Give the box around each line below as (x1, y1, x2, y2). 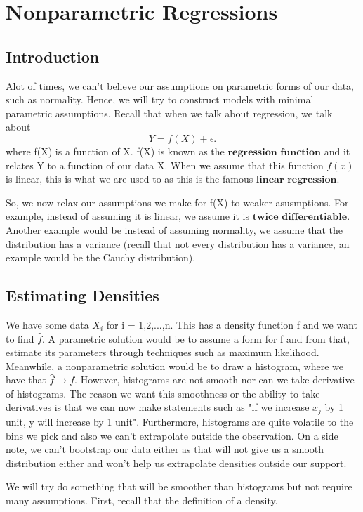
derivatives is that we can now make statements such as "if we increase (6, 400, 310, 414)
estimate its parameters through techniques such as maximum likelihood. (6, 345, 319, 360)
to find (6, 331, 34, 346)
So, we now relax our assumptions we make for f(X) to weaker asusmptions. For (6, 195, 349, 209)
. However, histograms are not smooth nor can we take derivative (74, 372, 355, 387)
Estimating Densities (6, 284, 159, 306)
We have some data (6, 317, 89, 332)
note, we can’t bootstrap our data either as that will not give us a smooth (6, 442, 324, 457)
